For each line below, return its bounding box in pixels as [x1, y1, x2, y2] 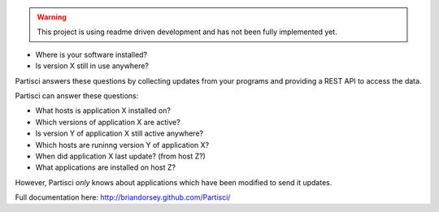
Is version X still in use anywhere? [35, 61, 150, 71]
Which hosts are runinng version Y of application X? [35, 140, 210, 149]
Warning [37, 12, 67, 22]
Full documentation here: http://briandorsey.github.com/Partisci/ [15, 193, 231, 202]
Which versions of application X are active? [35, 117, 180, 127]
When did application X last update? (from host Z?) [35, 151, 206, 161]
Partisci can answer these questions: [15, 90, 139, 101]
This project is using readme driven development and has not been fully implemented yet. [37, 27, 337, 37]
